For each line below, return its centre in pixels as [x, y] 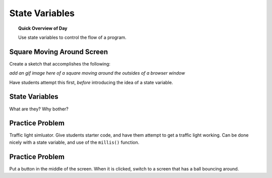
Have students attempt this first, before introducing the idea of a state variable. [91, 82]
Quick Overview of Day [43, 28]
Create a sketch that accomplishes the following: [60, 64]
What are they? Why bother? [39, 109]
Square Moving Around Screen [59, 52]
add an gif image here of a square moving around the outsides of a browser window [97, 73]
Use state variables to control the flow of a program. [73, 37]
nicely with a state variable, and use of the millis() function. [74, 142]
